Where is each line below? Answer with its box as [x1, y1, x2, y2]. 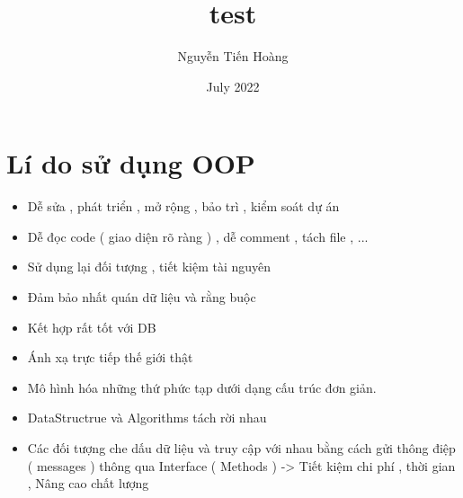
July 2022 [206, 76, 260, 95]
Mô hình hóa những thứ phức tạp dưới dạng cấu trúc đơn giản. [27, 378, 377, 396]
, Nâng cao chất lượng [27, 474, 149, 493]
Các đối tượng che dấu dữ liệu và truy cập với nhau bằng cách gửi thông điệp [27, 439, 456, 457]
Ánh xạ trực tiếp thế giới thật [27, 348, 193, 367]
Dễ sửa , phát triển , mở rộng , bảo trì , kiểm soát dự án [27, 197, 340, 216]
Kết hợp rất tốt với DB [27, 317, 156, 336]
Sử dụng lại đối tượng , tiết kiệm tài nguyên [27, 257, 272, 276]
